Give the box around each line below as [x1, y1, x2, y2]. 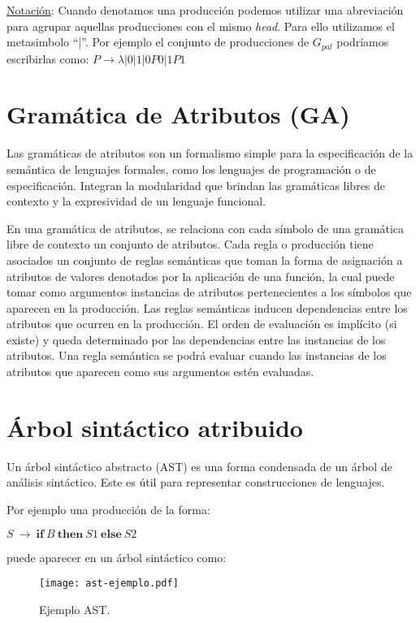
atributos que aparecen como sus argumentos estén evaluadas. [6, 363, 314, 380]
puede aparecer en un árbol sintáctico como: [6, 548, 227, 565]
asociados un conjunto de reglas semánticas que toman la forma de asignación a [6, 251, 403, 268]
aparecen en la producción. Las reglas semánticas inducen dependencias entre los [6, 299, 408, 316]
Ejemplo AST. [39, 600, 110, 617]
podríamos [336, 33, 389, 50]
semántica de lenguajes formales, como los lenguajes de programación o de [6, 160, 376, 177]
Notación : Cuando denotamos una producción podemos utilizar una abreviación [6, 2, 404, 18]
